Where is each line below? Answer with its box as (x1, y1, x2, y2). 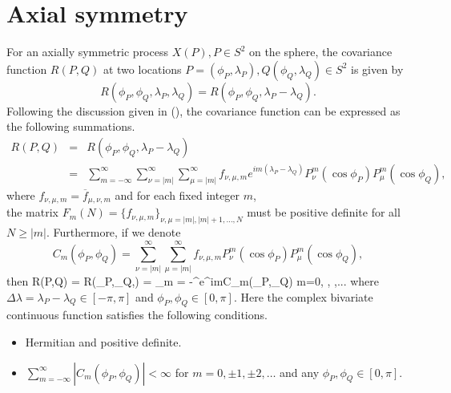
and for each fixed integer (115, 186, 240, 203)
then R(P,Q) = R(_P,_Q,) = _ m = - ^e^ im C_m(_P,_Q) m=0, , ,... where (6, 273, 380, 289)
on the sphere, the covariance (248, 43, 393, 60)
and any (280, 363, 320, 380)
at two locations (103, 60, 182, 77)
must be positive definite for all (247, 204, 401, 221)
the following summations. (6, 118, 135, 135)
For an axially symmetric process (6, 43, 168, 60)
